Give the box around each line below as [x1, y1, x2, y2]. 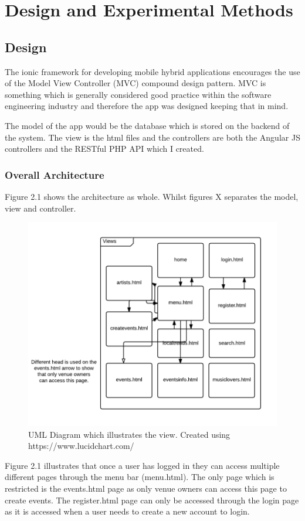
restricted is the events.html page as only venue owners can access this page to [5, 482, 287, 495]
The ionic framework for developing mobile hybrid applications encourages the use [5, 65, 300, 77]
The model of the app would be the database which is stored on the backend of [5, 119, 290, 131]
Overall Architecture [5, 167, 104, 182]
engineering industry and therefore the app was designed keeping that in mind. [5, 100, 289, 112]
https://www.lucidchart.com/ [28, 440, 134, 452]
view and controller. [5, 202, 76, 214]
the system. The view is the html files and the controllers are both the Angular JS [5, 131, 300, 143]
